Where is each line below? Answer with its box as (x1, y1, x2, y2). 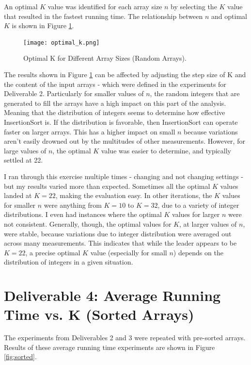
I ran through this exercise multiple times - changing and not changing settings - (4, 171, 243, 181)
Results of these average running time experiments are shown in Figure (4, 342, 215, 352)
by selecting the (171, 1, 217, 11)
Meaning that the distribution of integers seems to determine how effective (4, 107, 225, 117)
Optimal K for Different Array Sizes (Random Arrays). (23, 53, 187, 63)
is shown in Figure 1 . (12, 20, 74, 31)
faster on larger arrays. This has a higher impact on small (4, 126, 175, 136)
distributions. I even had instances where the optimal (4, 209, 162, 219)
